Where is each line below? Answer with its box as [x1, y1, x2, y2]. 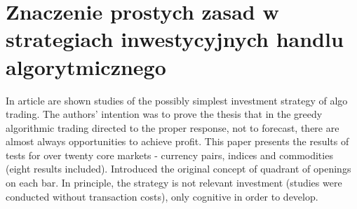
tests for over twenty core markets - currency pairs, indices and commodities [6, 147, 333, 162]
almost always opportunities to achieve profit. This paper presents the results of [6, 134, 349, 149]
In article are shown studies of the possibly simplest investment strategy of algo [6, 93, 348, 107]
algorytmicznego [6, 52, 166, 81]
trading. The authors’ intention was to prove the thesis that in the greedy [6, 107, 323, 121]
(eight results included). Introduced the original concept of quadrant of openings [6, 161, 351, 176]
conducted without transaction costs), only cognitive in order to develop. [6, 189, 318, 203]
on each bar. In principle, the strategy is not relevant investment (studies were [6, 175, 342, 190]
